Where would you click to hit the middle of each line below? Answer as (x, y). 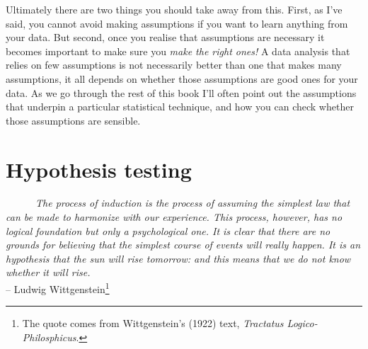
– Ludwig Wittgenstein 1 (58, 288)
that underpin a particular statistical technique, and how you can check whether (180, 107)
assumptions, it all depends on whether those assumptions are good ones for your (182, 78)
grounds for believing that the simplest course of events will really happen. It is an (183, 245)
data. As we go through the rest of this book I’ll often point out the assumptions (181, 92)
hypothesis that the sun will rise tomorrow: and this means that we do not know (178, 258)
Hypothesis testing (99, 169)
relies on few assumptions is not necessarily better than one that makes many (174, 65)
